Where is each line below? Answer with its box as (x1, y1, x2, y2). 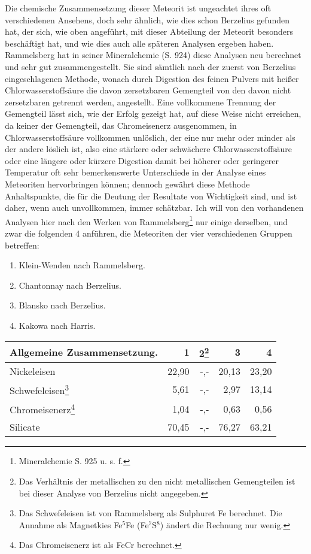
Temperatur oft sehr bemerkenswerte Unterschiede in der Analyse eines (5, 166, 266, 178)
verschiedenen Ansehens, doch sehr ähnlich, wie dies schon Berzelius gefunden (5, 13, 290, 26)
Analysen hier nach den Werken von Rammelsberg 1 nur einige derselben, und (5, 213, 288, 228)
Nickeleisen (10, 364, 56, 378)
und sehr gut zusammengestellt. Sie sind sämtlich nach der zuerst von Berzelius (5, 60, 296, 72)
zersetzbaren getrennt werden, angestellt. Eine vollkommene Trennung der (5, 95, 276, 108)
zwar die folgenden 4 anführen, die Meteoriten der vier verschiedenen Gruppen (5, 226, 292, 239)
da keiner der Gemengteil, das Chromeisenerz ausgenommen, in (5, 119, 237, 131)
